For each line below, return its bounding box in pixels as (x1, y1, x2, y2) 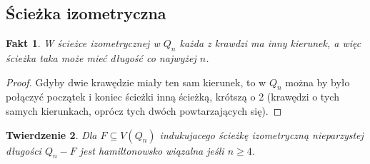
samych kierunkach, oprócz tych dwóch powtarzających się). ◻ (6, 103, 282, 118)
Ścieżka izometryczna (6, 2, 166, 24)
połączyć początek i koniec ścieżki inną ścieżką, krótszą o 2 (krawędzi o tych (6, 89, 339, 104)
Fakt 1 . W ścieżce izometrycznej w (6, 36, 160, 51)
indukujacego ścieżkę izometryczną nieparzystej (159, 127, 364, 142)
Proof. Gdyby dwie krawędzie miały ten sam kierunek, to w (6, 74, 266, 89)
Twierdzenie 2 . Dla (6, 127, 97, 142)
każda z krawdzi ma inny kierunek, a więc (179, 36, 361, 51)
